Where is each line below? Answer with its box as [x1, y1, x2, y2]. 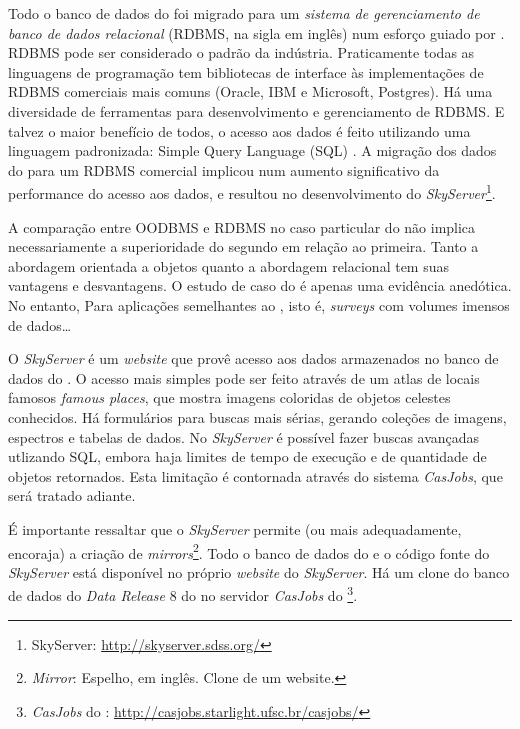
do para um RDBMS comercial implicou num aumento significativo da [8, 159, 440, 180]
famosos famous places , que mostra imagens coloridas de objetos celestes [8, 387, 451, 408]
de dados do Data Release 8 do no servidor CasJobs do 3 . [8, 582, 358, 605]
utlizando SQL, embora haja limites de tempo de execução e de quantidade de [8, 446, 487, 467]
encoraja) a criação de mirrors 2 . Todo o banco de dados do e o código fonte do [8, 539, 490, 563]
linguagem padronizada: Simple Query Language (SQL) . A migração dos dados [8, 140, 497, 161]
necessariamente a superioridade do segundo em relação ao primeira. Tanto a [8, 236, 479, 257]
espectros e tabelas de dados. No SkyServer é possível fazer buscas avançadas [8, 426, 480, 447]
